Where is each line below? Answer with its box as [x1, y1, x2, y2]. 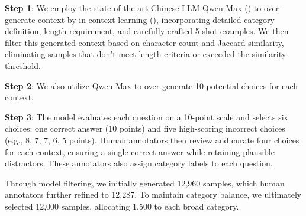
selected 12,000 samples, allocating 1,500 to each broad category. [5, 199, 239, 212]
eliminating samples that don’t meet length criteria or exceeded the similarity [5, 48, 286, 60]
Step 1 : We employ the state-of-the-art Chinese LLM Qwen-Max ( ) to [5, 2, 262, 14]
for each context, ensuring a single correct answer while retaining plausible [5, 145, 275, 158]
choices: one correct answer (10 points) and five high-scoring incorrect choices [5, 122, 285, 135]
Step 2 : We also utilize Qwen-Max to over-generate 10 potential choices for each [5, 79, 298, 91]
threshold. [5, 59, 41, 71]
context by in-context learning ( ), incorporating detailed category [38, 13, 275, 25]
